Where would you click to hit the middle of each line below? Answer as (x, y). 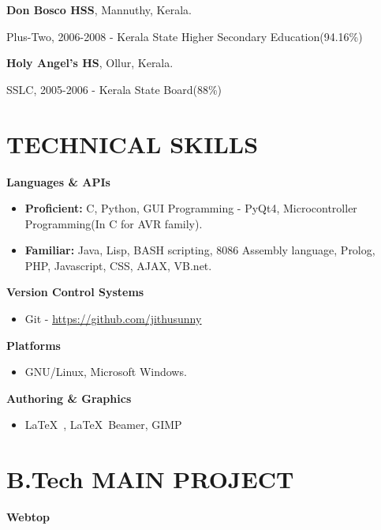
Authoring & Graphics (69, 398)
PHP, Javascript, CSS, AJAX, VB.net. (118, 265)
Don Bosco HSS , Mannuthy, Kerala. (99, 9)
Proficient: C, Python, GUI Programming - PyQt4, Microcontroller (191, 208)
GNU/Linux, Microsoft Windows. (106, 372)
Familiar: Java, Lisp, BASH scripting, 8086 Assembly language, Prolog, (200, 250)
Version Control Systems (75, 292)
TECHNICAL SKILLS (133, 143)
